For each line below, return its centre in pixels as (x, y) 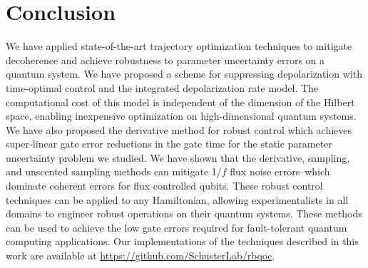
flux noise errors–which (280, 171)
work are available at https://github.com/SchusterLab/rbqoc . (140, 256)
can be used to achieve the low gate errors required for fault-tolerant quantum (177, 227)
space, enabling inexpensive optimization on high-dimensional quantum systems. (181, 116)
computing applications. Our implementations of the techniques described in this (182, 241)
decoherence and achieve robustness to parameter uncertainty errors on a (165, 60)
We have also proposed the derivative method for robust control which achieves (179, 129)
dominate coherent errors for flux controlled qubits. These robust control (164, 186)
